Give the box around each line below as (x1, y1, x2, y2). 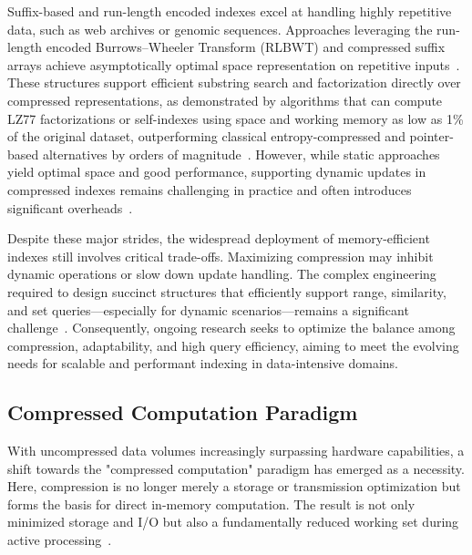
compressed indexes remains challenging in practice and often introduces (7, 180, 412, 199)
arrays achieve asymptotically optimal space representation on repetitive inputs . (7, 55, 460, 74)
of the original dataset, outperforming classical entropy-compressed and (7, 127, 405, 146)
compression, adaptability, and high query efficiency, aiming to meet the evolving (7, 335, 459, 355)
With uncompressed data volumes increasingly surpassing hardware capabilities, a (7, 441, 465, 460)
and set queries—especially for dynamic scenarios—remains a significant (7, 300, 409, 319)
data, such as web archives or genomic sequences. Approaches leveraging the (7, 19, 433, 38)
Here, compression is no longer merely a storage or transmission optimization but (7, 477, 461, 496)
